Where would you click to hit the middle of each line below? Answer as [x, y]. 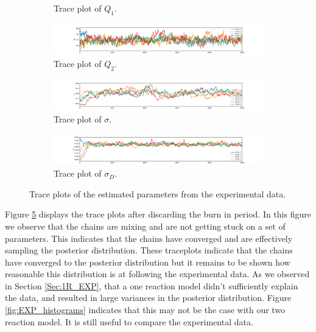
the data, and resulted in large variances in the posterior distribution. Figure [148, 298]
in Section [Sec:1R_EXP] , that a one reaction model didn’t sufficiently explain [152, 285]
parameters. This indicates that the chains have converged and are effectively [149, 238]
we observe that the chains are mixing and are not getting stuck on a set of [145, 226]
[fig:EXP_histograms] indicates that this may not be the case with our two [145, 310]
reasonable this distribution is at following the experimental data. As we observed [157, 274]
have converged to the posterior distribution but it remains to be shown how [148, 262]
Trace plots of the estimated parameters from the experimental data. [158, 193]
